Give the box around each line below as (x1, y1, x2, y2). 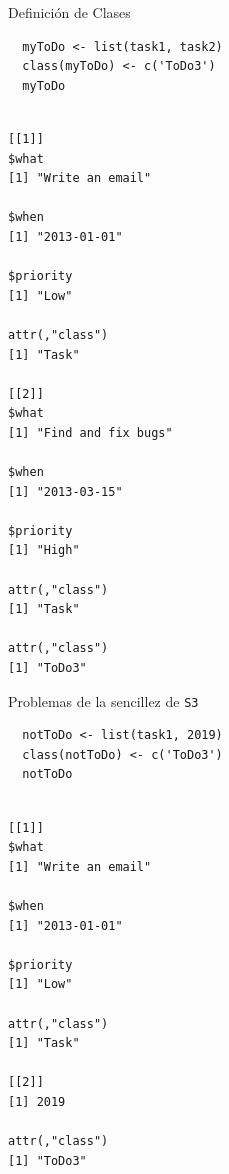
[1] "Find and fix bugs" (8, 425, 173, 440)
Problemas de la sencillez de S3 (8, 690, 199, 711)
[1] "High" (8, 543, 80, 558)
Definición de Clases (8, 2, 131, 22)
